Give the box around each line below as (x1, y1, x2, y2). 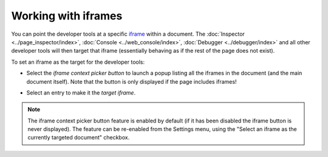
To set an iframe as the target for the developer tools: (11, 58, 145, 65)
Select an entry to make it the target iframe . (26, 89, 136, 96)
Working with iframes (11, 9, 123, 22)
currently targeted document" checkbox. (27, 134, 130, 141)
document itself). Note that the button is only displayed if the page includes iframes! (26, 78, 237, 85)
